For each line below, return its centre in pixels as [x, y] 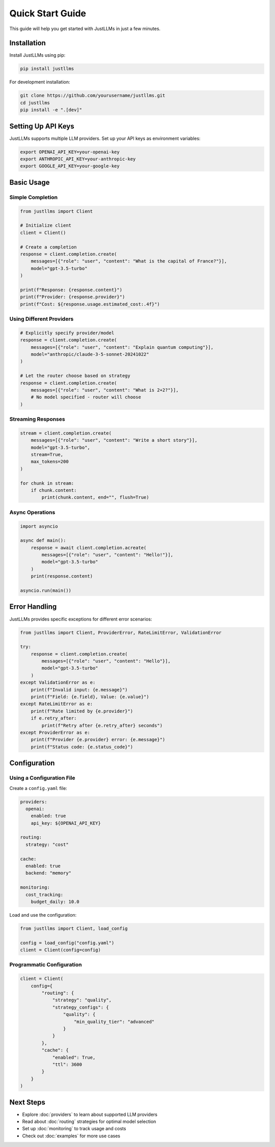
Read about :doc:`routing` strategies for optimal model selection [89, 1121]
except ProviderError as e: [55, 733]
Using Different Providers [42, 319]
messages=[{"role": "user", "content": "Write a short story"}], [114, 440]
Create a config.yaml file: [38, 788]
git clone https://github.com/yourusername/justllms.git [93, 95]
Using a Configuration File [42, 778]
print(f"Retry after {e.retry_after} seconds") [102, 725]
